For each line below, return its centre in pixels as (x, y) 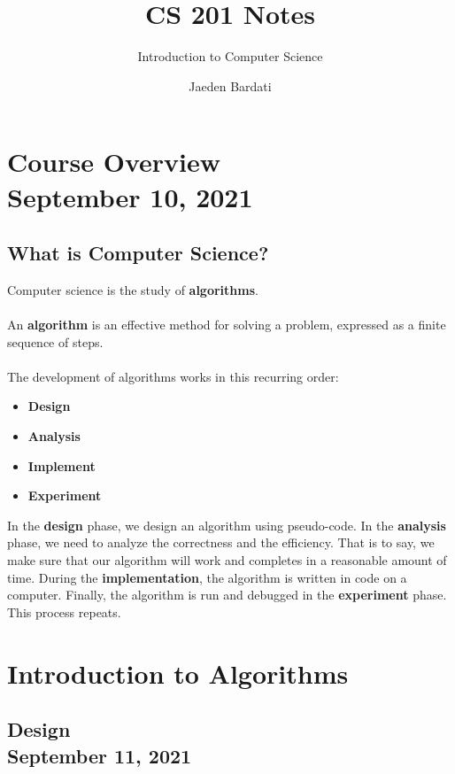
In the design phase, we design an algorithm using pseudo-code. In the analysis (227, 525)
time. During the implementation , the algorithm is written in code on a (207, 577)
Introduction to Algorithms (178, 673)
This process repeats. (64, 611)
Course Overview (114, 162)
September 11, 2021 (100, 755)
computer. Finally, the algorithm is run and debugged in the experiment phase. (227, 595)
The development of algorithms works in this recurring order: (173, 376)
